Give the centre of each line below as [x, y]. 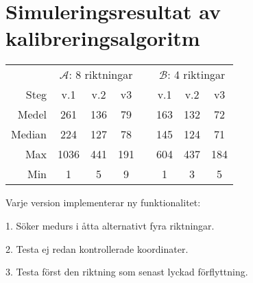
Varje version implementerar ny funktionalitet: [103, 202]
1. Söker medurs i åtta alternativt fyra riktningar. [110, 225]
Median [29, 134]
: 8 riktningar [101, 75]
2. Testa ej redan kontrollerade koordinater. [97, 248]
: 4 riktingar [196, 75]
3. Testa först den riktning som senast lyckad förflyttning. [127, 272]
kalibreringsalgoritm [103, 38]
